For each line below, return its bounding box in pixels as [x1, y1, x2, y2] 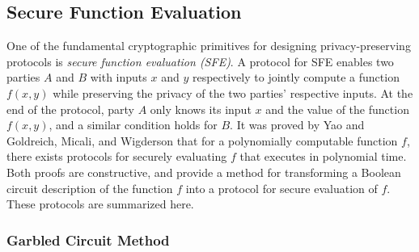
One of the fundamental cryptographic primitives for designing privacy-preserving [6, 37, 411, 54]
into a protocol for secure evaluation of [185, 179, 378, 196]
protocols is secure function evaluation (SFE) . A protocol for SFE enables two [6, 52, 394, 69]
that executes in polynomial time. [239, 148, 407, 165]
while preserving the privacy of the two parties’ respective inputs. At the [53, 84, 413, 101]
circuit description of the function [6, 179, 173, 196]
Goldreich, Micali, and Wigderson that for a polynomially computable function [6, 132, 398, 149]
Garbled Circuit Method [6, 229, 170, 250]
